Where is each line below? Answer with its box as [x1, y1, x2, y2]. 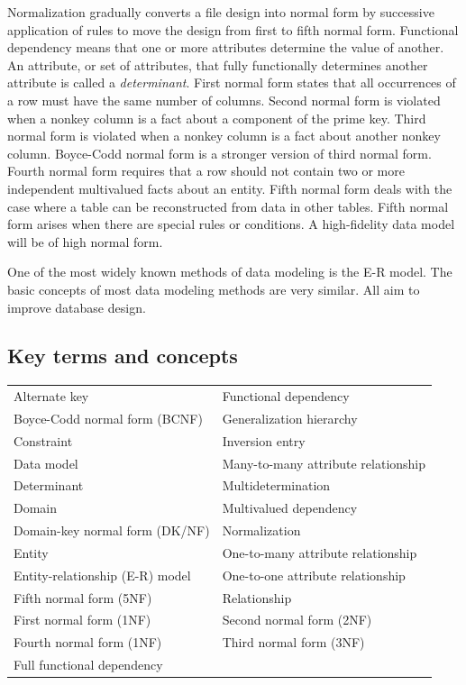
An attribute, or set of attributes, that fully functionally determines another [7, 55, 428, 74]
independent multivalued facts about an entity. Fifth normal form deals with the [7, 178, 452, 197]
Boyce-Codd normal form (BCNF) [14, 408, 203, 427]
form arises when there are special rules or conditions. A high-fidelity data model [7, 215, 455, 233]
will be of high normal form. [7, 232, 163, 251]
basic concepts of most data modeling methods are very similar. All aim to [7, 279, 420, 298]
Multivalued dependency [222, 498, 358, 517]
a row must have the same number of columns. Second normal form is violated [7, 90, 441, 109]
